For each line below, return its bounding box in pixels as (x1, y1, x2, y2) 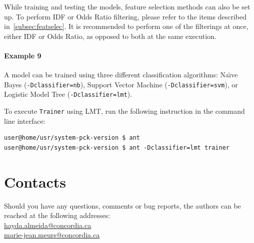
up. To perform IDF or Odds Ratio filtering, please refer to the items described (4, 11, 246, 21)
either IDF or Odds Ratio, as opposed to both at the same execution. (4, 30, 216, 41)
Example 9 (4, 50, 41, 60)
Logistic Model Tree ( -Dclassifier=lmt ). (4, 89, 132, 99)
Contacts (4, 171, 66, 192)
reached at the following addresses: (4, 210, 110, 221)
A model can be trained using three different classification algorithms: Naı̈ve (4, 69, 238, 80)
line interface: (4, 115, 45, 126)
